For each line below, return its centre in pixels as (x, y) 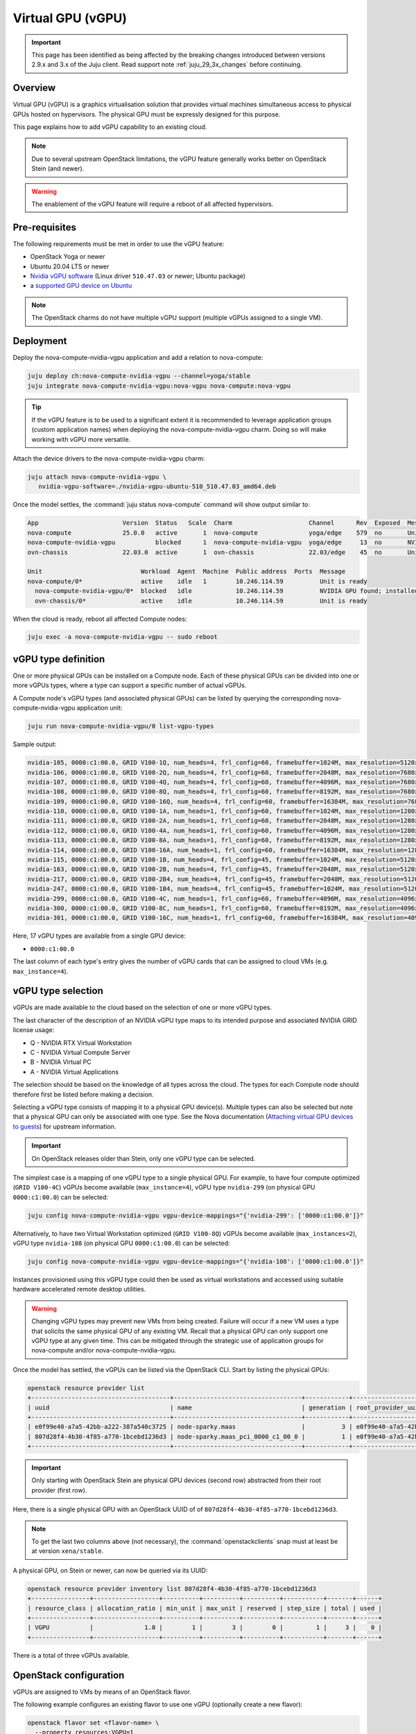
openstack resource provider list (86, 1388)
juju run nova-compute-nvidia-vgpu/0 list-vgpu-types (121, 726)
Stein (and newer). (58, 169)
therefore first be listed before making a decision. (83, 1094)
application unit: (99, 708)
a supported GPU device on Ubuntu (81, 286)
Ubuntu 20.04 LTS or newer (70, 266)
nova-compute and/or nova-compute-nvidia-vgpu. (104, 1350)
